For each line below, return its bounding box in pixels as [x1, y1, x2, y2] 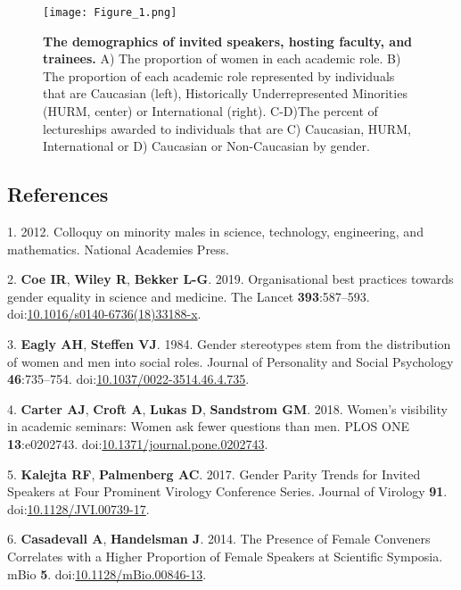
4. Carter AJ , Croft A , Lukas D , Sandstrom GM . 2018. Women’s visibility [7, 399, 448, 418]
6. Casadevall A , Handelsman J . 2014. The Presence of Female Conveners [7, 529, 431, 548]
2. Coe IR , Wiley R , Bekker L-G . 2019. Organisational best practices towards [7, 270, 454, 288]
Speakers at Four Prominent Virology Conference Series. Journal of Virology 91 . [7, 482, 448, 501]
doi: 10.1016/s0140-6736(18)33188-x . [7, 304, 202, 323]
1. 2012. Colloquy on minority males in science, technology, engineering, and [7, 222, 424, 241]
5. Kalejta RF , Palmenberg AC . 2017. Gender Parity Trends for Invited [7, 464, 421, 483]
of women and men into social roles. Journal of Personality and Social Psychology [7, 352, 454, 370]
